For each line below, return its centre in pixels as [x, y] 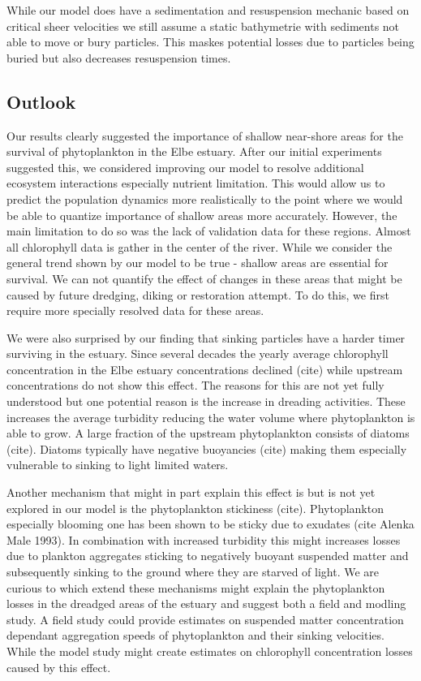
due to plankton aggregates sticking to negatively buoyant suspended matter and [208, 556]
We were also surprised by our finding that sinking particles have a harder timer [206, 337]
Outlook [41, 101]
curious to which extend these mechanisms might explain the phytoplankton [196, 587]
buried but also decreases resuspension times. [119, 57]
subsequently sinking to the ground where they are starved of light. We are [193, 572]
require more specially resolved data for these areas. [135, 310]
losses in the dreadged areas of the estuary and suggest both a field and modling [206, 603]
